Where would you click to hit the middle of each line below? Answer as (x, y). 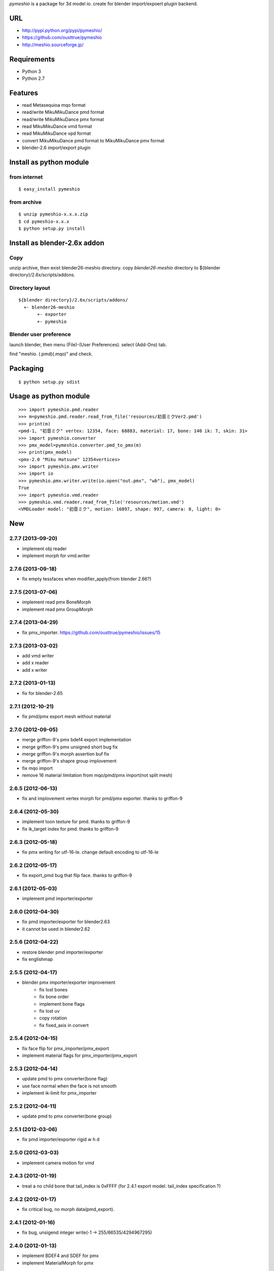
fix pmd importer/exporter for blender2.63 (66, 922)
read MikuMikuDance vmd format (57, 127)
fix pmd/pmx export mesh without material (66, 716)
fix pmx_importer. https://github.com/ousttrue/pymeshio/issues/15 (91, 632)
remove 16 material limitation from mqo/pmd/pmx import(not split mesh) (97, 775)
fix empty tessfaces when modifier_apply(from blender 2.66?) (87, 579)
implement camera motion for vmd (58, 1163)
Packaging (27, 368)
